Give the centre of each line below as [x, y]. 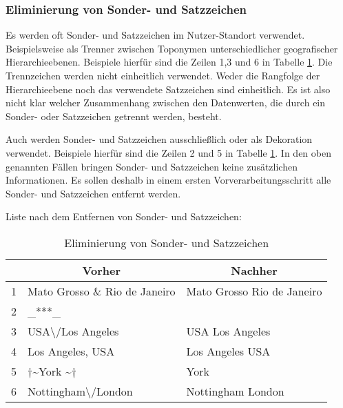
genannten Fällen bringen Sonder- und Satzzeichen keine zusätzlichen [152, 166]
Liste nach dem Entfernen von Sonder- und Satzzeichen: [124, 216]
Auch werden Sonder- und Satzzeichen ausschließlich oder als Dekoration [159, 139]
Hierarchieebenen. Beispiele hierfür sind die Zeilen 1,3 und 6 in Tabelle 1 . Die [169, 62]
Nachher [254, 270]
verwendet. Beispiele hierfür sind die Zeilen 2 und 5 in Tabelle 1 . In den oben [168, 152]
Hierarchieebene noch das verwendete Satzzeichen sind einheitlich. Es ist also [168, 89]
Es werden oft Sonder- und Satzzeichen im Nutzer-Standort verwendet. [155, 35]
